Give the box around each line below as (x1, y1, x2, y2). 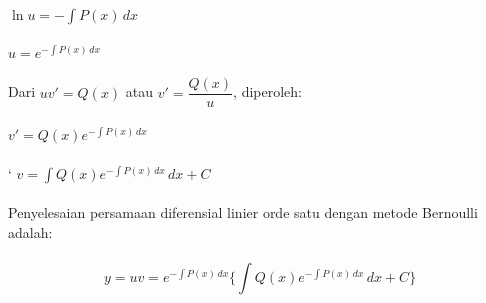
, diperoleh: (233, 81, 302, 102)
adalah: (8, 221, 53, 242)
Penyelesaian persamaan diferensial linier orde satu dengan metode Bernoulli (8, 202, 478, 223)
